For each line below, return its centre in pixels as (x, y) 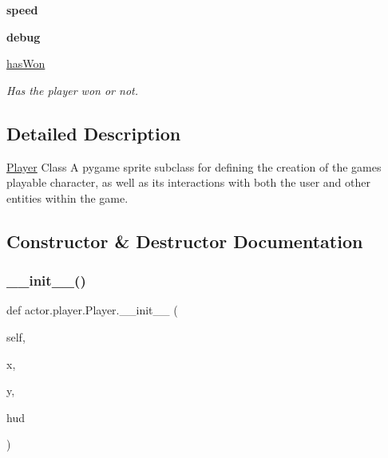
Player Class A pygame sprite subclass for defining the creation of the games (194, 166)
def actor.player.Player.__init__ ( (92, 310)
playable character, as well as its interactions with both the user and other (188, 182)
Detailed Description (94, 133)
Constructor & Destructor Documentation (185, 241)
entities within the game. (67, 197)
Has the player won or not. (72, 90)
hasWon (26, 63)
